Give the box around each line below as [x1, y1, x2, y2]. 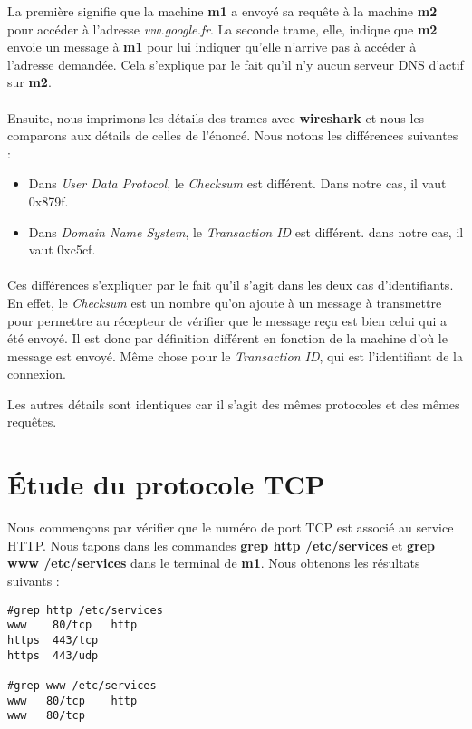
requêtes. [7, 412, 57, 431]
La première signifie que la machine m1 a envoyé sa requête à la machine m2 [7, 2, 438, 20]
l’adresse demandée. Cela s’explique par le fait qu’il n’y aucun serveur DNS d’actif [7, 54, 464, 73]
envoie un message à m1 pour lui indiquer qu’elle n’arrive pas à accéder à [7, 37, 417, 56]
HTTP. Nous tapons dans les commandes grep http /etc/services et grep [7, 535, 436, 554]
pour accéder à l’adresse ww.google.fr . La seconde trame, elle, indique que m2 [7, 19, 438, 38]
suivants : [7, 571, 60, 590]
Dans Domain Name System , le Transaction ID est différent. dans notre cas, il [28, 222, 464, 241]
